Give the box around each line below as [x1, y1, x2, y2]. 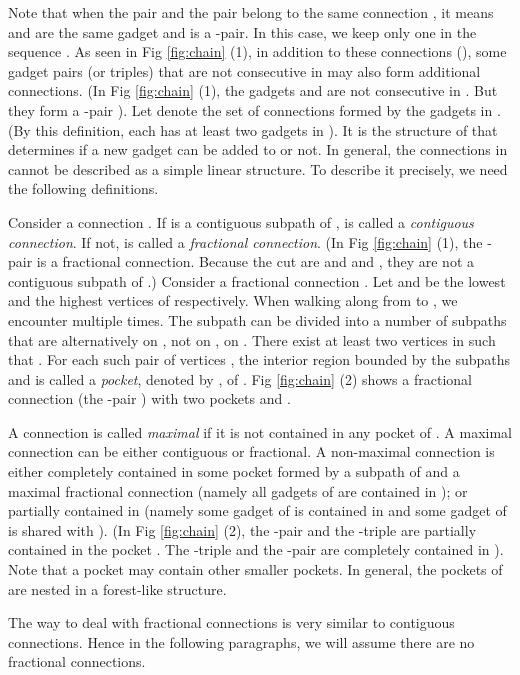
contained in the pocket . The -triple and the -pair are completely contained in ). [8, 539, 504, 560]
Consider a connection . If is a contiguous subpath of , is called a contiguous [8, 211, 474, 232]
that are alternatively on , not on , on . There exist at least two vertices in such [8, 329, 496, 350]
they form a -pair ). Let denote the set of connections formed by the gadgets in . [8, 99, 501, 120]
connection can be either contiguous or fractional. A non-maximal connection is [8, 441, 495, 462]
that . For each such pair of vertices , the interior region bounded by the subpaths [8, 349, 511, 370]
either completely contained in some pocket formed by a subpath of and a [8, 461, 460, 482]
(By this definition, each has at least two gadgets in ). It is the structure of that [8, 119, 498, 140]
